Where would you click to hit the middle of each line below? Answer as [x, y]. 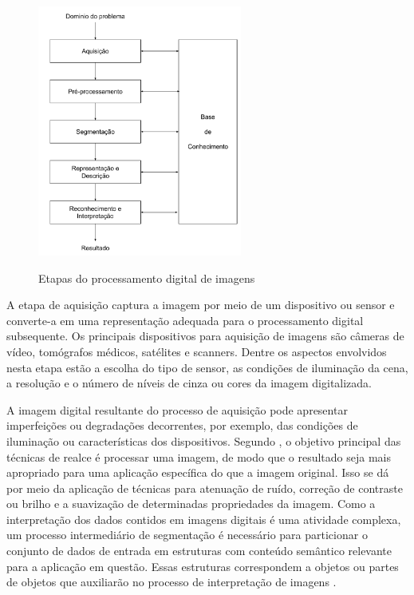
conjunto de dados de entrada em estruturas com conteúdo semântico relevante [199, 551]
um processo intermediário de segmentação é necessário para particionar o [187, 535]
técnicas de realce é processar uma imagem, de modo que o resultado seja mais [199, 456]
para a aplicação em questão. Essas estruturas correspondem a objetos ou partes [203, 566]
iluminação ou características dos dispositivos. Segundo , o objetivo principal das [204, 440]
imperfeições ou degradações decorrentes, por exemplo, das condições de [182, 425]
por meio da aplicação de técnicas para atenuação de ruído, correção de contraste [205, 488]
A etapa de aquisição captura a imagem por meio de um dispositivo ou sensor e [201, 305]
